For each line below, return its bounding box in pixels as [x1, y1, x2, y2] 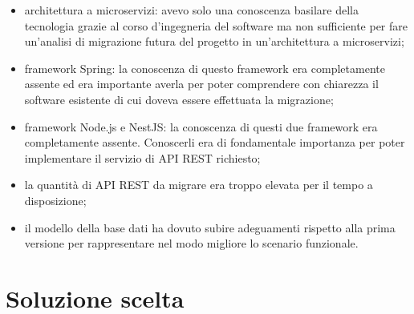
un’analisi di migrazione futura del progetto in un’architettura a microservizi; [24, 33, 404, 50]
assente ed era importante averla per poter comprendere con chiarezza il [24, 75, 379, 92]
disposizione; [24, 191, 87, 208]
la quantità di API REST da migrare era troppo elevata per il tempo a [24, 176, 373, 193]
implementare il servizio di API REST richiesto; [24, 149, 261, 166]
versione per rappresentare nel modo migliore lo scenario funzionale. [24, 235, 359, 252]
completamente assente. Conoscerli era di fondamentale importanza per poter [24, 134, 405, 151]
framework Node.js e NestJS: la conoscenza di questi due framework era [24, 118, 378, 135]
